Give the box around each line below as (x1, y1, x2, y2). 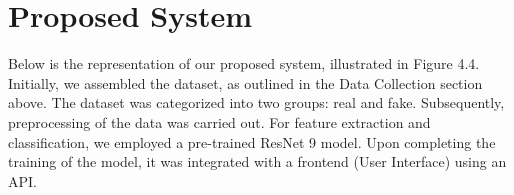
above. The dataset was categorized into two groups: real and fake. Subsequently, (8, 92, 505, 113)
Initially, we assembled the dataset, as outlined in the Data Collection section (8, 72, 483, 93)
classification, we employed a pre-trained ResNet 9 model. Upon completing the (8, 131, 496, 152)
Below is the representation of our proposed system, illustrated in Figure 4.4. (8, 53, 480, 74)
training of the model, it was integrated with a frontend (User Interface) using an (8, 151, 507, 172)
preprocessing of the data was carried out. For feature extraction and (8, 111, 431, 132)
